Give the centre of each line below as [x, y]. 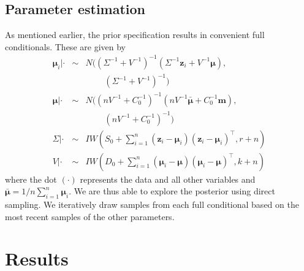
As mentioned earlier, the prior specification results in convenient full [135, 35]
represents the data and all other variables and [168, 179]
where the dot [31, 179]
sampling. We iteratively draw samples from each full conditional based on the [152, 204]
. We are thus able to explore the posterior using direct [172, 191]
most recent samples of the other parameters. [90, 216]
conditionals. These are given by [65, 46]
